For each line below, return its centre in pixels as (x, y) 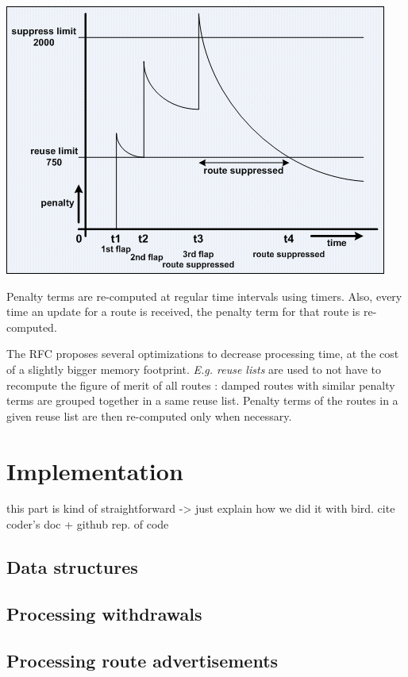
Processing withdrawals (104, 613)
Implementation (95, 470)
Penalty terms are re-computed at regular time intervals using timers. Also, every (204, 296)
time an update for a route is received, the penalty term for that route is (183, 312)
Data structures (72, 567)
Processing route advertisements (142, 660)
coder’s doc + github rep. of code (88, 524)
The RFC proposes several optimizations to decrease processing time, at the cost (203, 354)
